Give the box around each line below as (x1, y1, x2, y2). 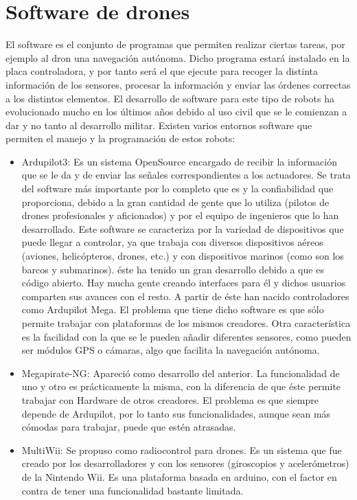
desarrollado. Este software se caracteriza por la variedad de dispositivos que (21, 221, 344, 236)
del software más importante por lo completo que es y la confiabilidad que (21, 181, 334, 196)
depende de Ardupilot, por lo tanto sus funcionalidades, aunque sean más (21, 406, 331, 420)
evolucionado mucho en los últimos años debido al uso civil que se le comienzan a (5, 104, 347, 119)
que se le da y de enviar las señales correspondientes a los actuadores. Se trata (21, 168, 351, 182)
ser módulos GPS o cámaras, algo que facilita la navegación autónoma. (21, 343, 320, 357)
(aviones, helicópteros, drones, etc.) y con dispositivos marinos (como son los (21, 249, 344, 263)
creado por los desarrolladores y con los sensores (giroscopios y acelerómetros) (21, 456, 349, 470)
